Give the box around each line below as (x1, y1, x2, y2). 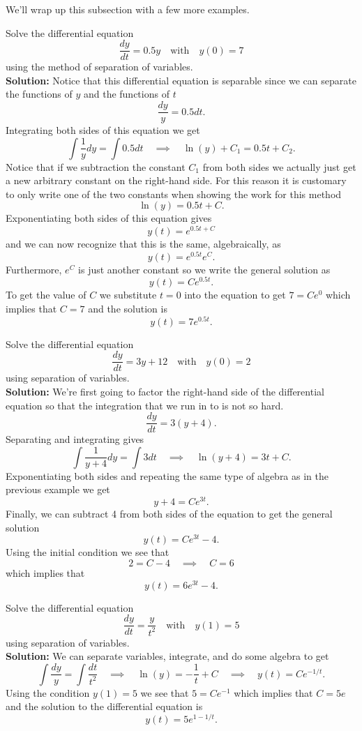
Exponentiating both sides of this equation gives (6, 211, 212, 225)
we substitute (99, 287, 157, 302)
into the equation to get (184, 287, 286, 302)
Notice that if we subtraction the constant (6, 159, 186, 174)
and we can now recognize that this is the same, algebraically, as (6, 236, 281, 251)
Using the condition (6, 685, 90, 700)
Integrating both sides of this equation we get (6, 123, 200, 137)
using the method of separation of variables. (6, 59, 193, 74)
